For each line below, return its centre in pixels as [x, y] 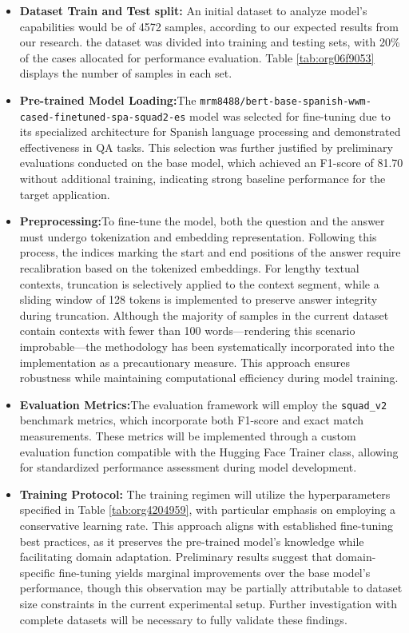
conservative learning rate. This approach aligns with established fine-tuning [206, 525]
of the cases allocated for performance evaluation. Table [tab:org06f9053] [197, 57]
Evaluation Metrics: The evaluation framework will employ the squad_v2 [203, 404]
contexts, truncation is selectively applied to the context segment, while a [199, 283]
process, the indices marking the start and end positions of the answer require [210, 252]
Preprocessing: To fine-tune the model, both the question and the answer [202, 221]
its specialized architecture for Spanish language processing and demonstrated [210, 131]
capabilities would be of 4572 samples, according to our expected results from [209, 26]
